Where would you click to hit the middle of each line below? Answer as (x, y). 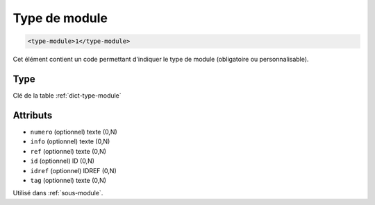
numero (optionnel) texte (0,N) (74, 132)
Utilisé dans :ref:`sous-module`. (58, 193)
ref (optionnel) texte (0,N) (68, 151)
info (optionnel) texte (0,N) (70, 141)
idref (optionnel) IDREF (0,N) (74, 170)
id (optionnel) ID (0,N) (62, 161)
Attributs (33, 115)
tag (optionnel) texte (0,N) (68, 180)
